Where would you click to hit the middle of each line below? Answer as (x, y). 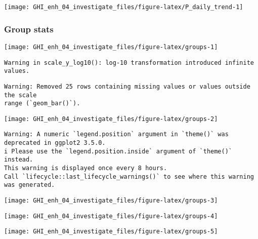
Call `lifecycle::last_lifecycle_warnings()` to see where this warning (129, 176)
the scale (20, 95)
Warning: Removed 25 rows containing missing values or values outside (127, 86)
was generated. (30, 185)
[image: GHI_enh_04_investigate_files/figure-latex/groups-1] (111, 47)
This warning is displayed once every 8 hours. (86, 168)
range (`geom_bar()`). (42, 104)
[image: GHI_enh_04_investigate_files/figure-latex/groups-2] (111, 119)
